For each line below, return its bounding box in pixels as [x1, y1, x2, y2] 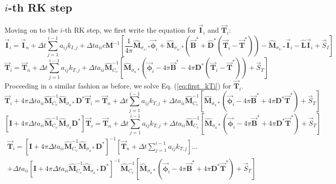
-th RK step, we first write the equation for [62, 25, 196, 35]
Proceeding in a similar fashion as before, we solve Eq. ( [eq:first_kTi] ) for [5, 80, 232, 90]
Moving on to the [5, 25, 58, 35]
